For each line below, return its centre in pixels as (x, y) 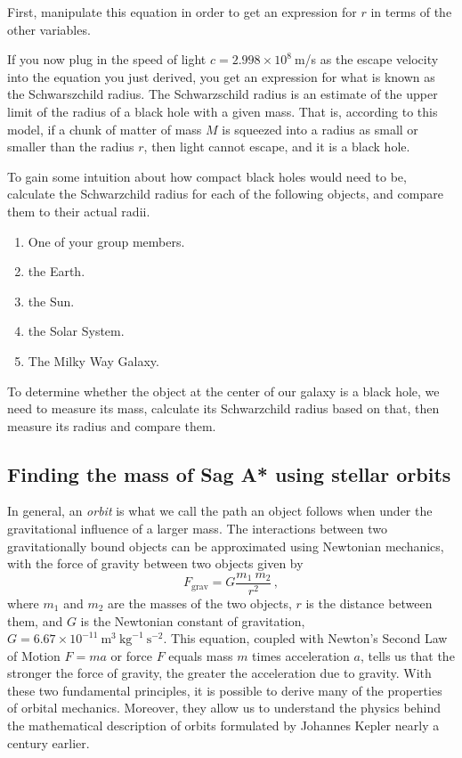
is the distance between (369, 603)
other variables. (49, 29)
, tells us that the (407, 655)
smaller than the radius (71, 147)
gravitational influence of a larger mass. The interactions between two (197, 529)
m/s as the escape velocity (366, 59)
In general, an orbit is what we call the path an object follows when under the (220, 511)
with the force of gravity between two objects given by (155, 563)
